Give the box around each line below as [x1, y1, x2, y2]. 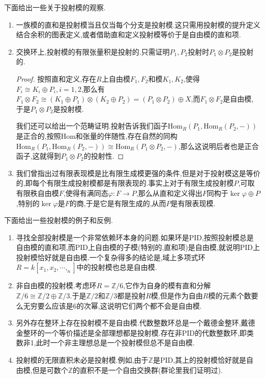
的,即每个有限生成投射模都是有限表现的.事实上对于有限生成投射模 [16, 178, 234, 188]
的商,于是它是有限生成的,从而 [69, 197, 166, 208]
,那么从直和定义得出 [136, 187, 202, 198]
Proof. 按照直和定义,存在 [16, 73, 97, 84]
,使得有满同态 [63, 187, 108, 198]
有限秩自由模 [16, 187, 59, 198]
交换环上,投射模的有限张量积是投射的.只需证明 [16, 46, 170, 57]
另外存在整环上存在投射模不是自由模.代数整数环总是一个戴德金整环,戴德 [16, 317, 255, 328]
